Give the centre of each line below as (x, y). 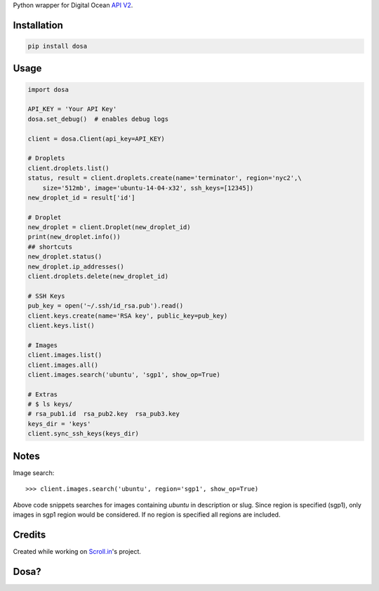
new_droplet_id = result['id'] (82, 197)
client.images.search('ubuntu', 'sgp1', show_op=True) (124, 375)
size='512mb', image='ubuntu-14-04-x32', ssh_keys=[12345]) (148, 188)
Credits (29, 534)
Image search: (34, 473)
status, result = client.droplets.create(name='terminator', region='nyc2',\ (165, 178)
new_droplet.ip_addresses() (76, 266)
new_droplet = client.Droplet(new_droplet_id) (109, 227)
